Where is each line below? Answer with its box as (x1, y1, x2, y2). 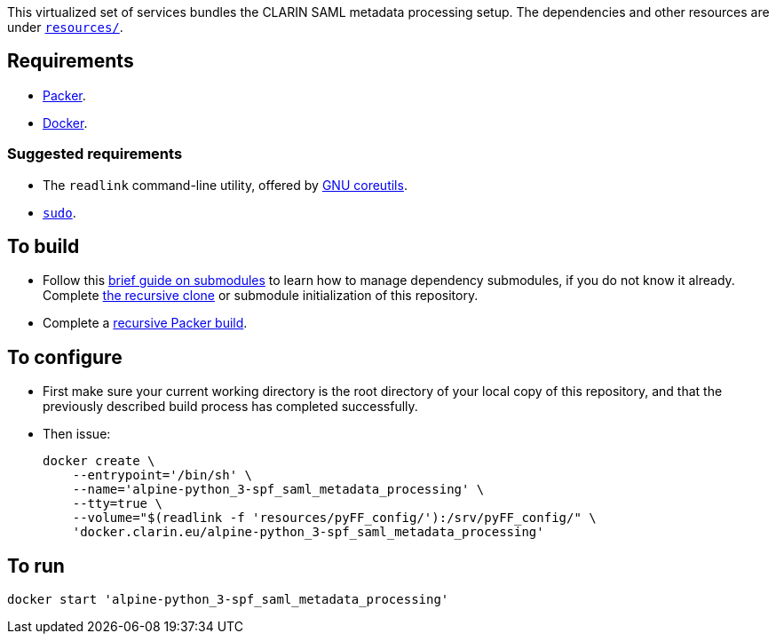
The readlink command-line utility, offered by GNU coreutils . (43, 177, 408, 193)
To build (7, 235, 80, 258)
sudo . (43, 204, 76, 220)
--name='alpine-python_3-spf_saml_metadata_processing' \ (72, 482, 485, 497)
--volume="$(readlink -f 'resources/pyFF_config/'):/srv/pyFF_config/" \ (72, 510, 597, 526)
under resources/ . (7, 20, 123, 35)
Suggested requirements (7, 145, 183, 163)
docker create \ (43, 454, 155, 469)
